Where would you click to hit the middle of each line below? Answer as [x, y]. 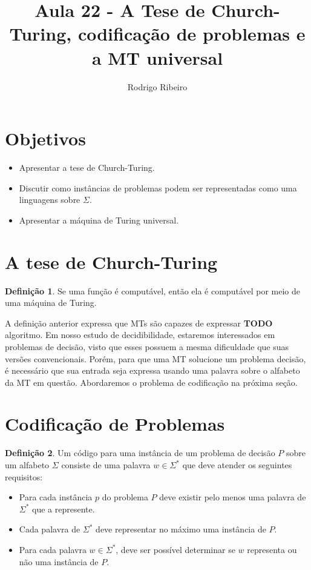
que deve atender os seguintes [237, 465]
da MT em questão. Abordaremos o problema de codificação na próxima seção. [151, 382]
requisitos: [24, 476]
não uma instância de [59, 561]
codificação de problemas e [192, 34]
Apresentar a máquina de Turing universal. [99, 220]
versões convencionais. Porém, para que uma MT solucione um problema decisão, [155, 358]
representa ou [272, 549]
